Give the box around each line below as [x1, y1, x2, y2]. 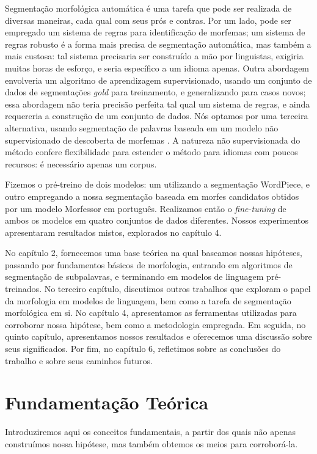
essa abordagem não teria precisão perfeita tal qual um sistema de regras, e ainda [5, 97, 310, 110]
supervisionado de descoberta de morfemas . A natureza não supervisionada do [5, 133, 301, 146]
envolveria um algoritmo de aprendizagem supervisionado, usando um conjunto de [5, 73, 312, 86]
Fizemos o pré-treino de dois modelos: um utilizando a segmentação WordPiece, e [5, 178, 310, 191]
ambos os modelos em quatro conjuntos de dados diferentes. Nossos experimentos [5, 214, 309, 227]
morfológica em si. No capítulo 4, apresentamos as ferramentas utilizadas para [5, 306, 297, 319]
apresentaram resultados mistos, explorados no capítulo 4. [5, 225, 222, 238]
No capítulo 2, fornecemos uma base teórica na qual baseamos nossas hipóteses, [5, 246, 302, 259]
